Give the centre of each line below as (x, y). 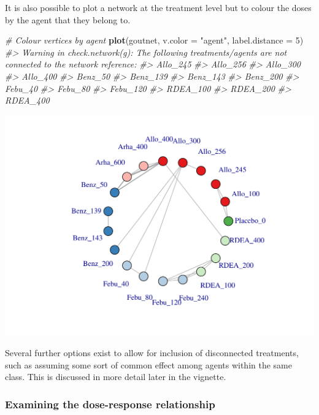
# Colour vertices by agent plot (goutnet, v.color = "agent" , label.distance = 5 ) (154, 40)
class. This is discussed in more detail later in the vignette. (116, 377)
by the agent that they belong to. (68, 19)
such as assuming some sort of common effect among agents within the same (148, 364)
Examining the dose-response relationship (110, 404)
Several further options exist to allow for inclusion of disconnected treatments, (152, 353)
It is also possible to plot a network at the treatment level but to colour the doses (158, 7)
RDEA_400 (27, 100)
